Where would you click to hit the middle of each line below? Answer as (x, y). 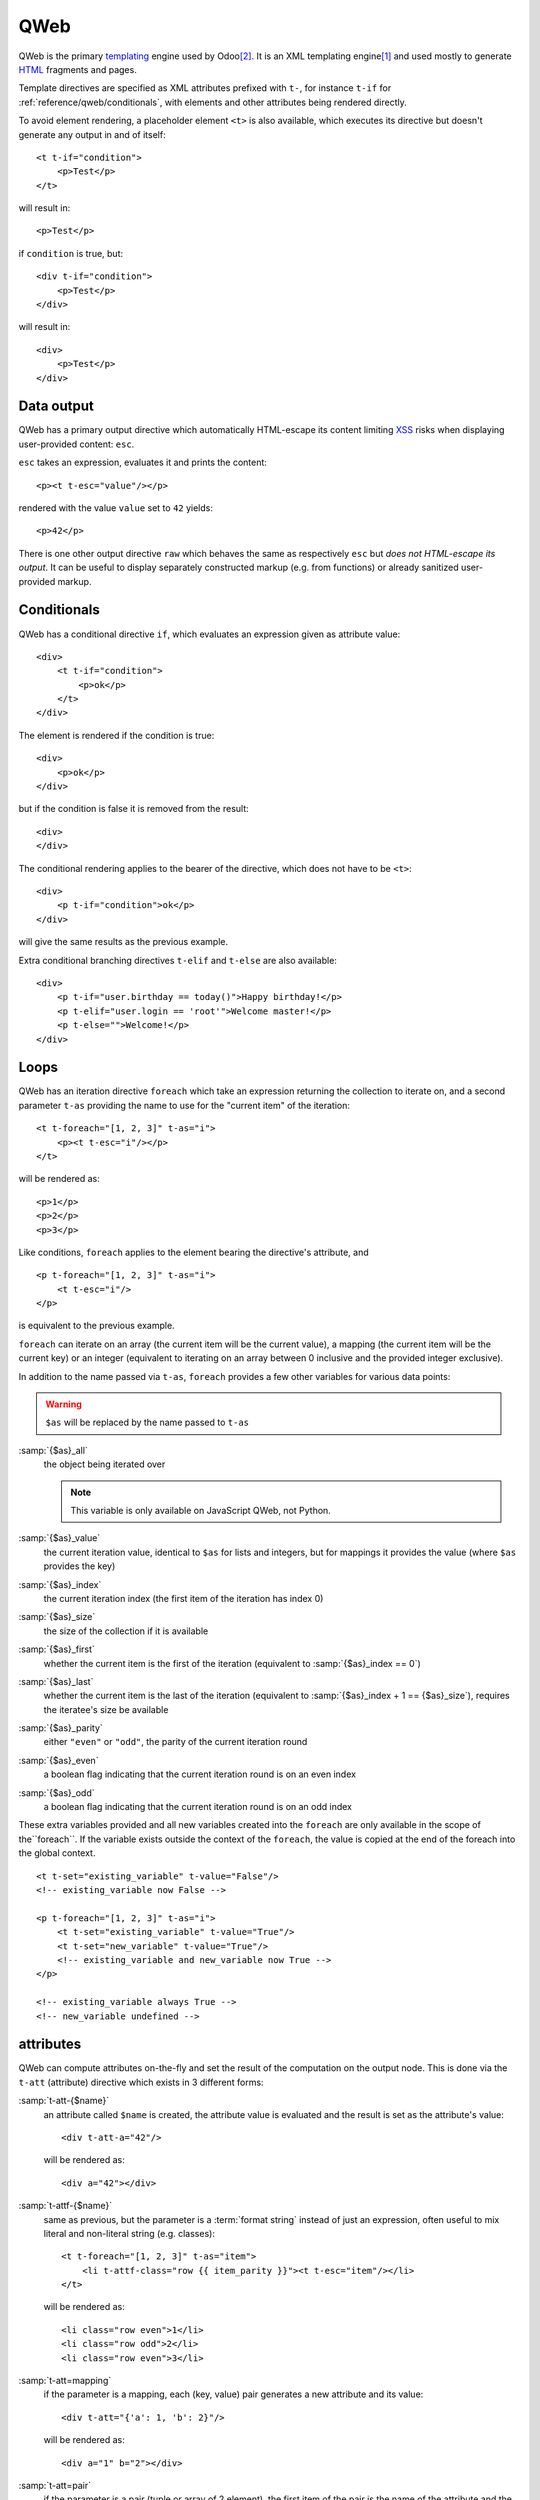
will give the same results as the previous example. (123, 942)
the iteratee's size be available (106, 1709)
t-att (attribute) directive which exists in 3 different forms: (141, 2082)
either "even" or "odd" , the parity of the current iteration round (175, 1742)
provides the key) (79, 1566)
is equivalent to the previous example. (96, 1326)
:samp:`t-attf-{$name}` (65, 2206)
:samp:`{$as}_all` (53, 1450)
